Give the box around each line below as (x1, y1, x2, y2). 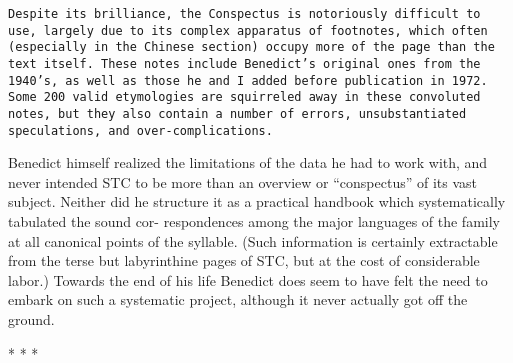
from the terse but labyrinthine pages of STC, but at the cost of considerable (8, 250, 480, 271)
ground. (8, 309, 55, 329)
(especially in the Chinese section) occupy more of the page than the (8, 40, 495, 55)
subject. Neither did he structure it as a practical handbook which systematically (8, 191, 506, 212)
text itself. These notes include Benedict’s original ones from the (8, 56, 481, 71)
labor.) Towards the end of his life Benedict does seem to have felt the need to (8, 269, 488, 290)
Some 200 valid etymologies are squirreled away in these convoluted (8, 90, 481, 105)
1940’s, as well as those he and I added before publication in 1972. (8, 73, 488, 88)
